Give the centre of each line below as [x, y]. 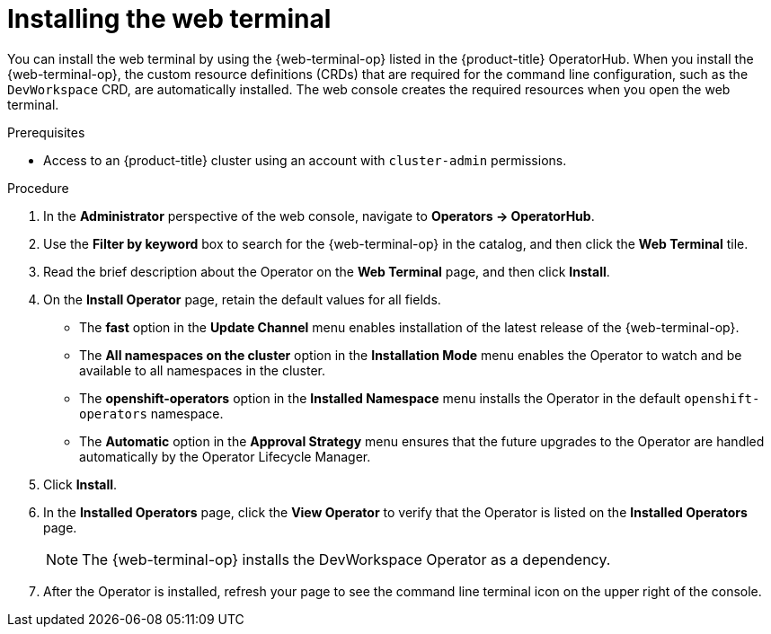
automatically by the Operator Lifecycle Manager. [225, 456]
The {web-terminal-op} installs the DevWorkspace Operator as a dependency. [346, 559]
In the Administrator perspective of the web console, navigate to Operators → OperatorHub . [319, 216]
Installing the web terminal [169, 19]
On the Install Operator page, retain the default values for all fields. [242, 299]
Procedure [38, 188]
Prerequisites [46, 132]
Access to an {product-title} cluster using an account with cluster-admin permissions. [305, 160]
